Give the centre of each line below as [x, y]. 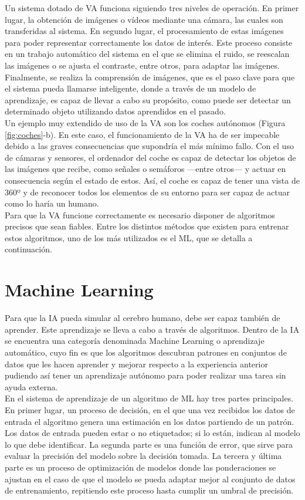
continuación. [28, 249]
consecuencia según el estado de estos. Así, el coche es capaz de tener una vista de [152, 180]
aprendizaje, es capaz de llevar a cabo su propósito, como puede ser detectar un [148, 99]
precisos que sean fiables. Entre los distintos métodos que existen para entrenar [147, 226]
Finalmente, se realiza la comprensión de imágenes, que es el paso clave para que [150, 77]
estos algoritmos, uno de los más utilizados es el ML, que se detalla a [129, 237]
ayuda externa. [31, 386]
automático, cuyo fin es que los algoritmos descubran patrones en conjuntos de [146, 352]
